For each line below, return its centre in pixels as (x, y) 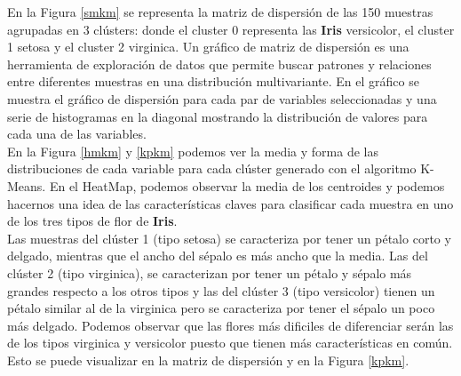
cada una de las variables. (77, 134)
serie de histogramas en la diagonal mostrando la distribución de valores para (218, 116)
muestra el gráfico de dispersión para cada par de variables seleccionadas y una (222, 98)
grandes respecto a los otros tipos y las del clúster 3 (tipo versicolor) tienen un (221, 290)
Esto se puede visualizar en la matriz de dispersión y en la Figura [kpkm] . (208, 360)
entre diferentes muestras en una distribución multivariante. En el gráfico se (213, 81)
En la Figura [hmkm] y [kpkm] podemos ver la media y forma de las (193, 151)
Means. (27, 185)
